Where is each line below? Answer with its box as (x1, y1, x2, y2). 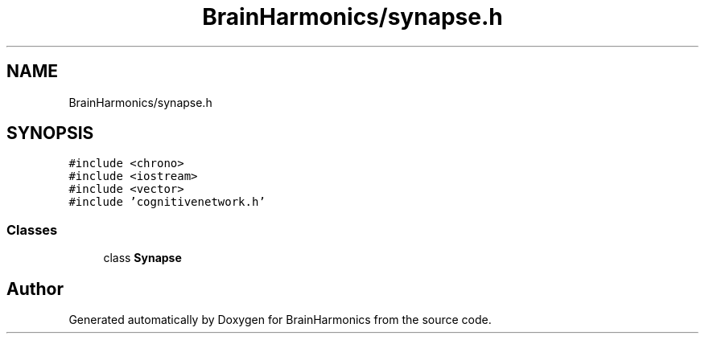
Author (6, 278, 64, 299)
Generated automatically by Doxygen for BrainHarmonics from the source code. (68, 313, 492, 327)
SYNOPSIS (6, 123, 94, 144)
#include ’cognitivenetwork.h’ (68, 195, 266, 209)
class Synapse (103, 251, 182, 265)
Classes (6, 221, 58, 238)
